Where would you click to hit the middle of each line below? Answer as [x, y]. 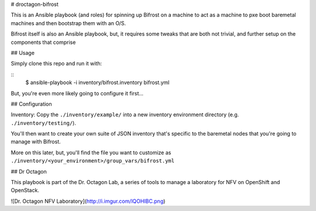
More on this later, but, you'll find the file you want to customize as [91, 153]
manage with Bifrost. [36, 142]
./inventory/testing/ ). [43, 123]
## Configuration [31, 104]
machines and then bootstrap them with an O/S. [68, 23]
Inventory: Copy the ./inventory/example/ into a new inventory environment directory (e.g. [125, 115]
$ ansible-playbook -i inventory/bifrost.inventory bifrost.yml [97, 82]
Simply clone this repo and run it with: [56, 64]
